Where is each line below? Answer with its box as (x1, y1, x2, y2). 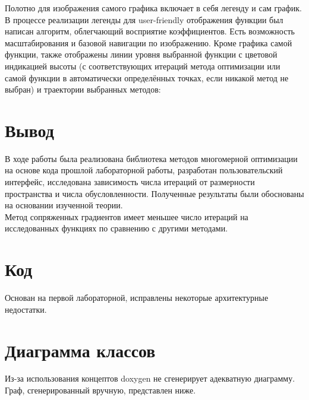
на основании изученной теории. (5, 199, 123, 211)
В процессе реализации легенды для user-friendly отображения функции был (5, 13, 283, 26)
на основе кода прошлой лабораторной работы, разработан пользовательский (5, 164, 283, 176)
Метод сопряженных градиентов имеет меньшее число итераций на (5, 210, 248, 223)
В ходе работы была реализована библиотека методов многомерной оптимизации (5, 152, 298, 164)
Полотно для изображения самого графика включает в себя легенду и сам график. (5, 2, 302, 14)
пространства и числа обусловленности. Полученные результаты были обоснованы (5, 187, 304, 199)
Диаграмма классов (5, 338, 156, 362)
